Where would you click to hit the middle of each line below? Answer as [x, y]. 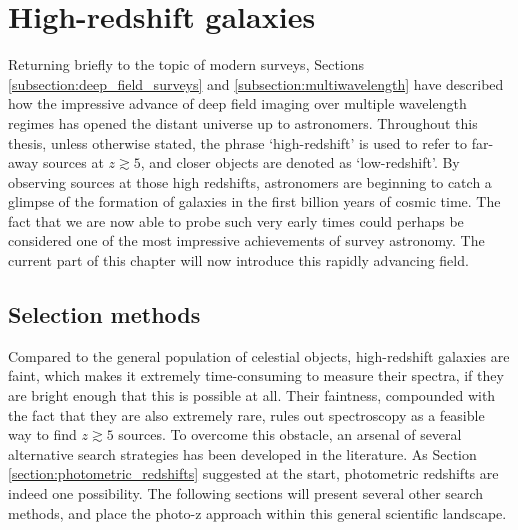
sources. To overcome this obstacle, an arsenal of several [290, 434]
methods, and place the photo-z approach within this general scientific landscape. [257, 512]
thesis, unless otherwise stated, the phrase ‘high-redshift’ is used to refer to [238, 142]
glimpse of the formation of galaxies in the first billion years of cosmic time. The [254, 201]
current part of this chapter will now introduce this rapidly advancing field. [238, 260]
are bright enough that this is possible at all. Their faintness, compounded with [252, 395]
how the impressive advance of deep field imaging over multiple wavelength [237, 103]
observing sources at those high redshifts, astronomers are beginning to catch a [250, 181]
